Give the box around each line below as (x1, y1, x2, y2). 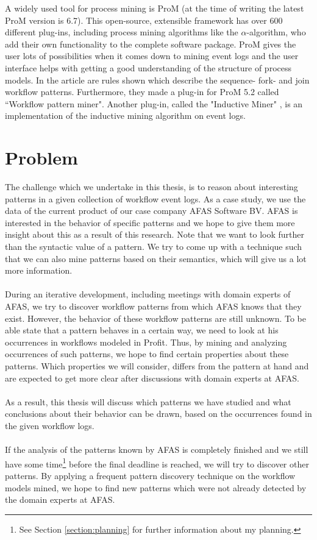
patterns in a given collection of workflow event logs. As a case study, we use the (5, 192, 306, 205)
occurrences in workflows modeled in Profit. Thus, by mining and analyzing (5, 335, 287, 348)
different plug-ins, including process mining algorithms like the (5, 26, 238, 38)
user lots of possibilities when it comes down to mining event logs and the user (5, 49, 299, 62)
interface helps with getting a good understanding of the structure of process (5, 61, 291, 74)
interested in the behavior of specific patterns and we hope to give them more (5, 216, 295, 229)
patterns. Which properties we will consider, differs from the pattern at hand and (5, 359, 309, 372)
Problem (5, 145, 78, 170)
